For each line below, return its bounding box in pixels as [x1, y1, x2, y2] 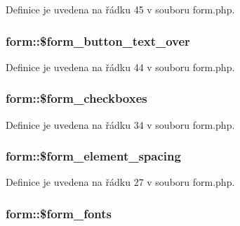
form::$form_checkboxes [6, 89, 147, 107]
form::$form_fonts [6, 204, 112, 222]
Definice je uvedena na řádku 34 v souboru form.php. [6, 117, 235, 132]
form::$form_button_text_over [6, 32, 190, 49]
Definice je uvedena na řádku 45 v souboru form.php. [6, 2, 235, 16]
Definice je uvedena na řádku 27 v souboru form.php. [6, 175, 235, 189]
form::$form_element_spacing [6, 147, 181, 165]
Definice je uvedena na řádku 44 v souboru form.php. [6, 59, 235, 74]
